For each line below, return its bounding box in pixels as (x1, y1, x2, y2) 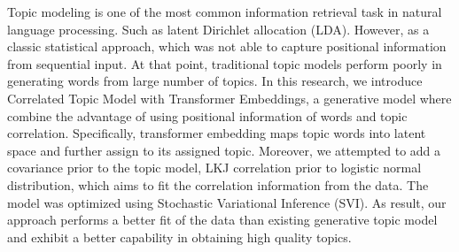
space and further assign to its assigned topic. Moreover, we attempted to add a (7, 141, 441, 159)
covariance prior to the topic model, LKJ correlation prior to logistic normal (7, 158, 422, 177)
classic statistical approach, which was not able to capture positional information (7, 37, 447, 56)
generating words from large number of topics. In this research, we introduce (7, 72, 423, 90)
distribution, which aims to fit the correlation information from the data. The (7, 175, 429, 194)
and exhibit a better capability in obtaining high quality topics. (7, 227, 352, 246)
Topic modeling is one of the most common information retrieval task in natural (7, 3, 442, 20)
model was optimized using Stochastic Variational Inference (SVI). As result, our (7, 193, 447, 211)
